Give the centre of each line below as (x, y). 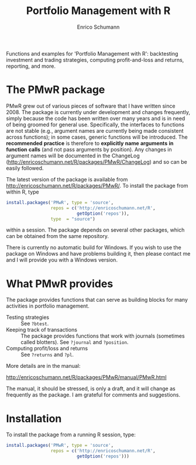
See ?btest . (35, 323)
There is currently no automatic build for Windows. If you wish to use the (94, 247)
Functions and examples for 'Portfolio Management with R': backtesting (92, 53)
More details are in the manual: (43, 366)
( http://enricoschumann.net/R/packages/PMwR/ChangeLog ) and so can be (97, 161)
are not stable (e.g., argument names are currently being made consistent (95, 130)
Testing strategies (28, 318)
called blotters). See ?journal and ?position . (75, 342)
